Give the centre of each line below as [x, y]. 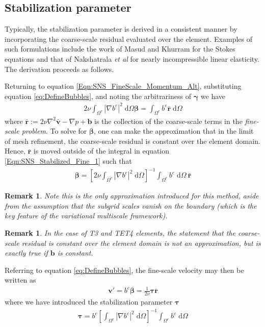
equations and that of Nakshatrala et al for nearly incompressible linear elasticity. [132, 58]
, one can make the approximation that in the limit [174, 131]
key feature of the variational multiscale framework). [86, 216]
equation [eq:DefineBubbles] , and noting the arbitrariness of [98, 96]
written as [20, 280]
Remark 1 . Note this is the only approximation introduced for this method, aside [132, 196]
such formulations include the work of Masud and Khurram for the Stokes [120, 49]
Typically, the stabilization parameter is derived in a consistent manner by [121, 29]
